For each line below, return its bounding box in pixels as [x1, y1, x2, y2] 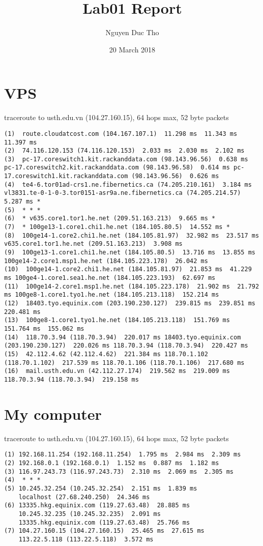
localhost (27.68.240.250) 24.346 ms [18, 493, 150, 501]
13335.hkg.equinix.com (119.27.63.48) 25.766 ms [18, 519, 190, 526]
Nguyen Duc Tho [105, 27, 159, 38]
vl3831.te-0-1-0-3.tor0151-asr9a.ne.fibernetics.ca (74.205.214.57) [4, 189, 241, 197]
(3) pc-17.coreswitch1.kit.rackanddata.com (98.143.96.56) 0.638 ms [4, 155, 248, 163]
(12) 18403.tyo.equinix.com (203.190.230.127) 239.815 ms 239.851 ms [4, 299, 255, 307]
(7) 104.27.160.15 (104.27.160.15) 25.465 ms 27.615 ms [4, 527, 204, 535]
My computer [4, 403, 102, 424]
